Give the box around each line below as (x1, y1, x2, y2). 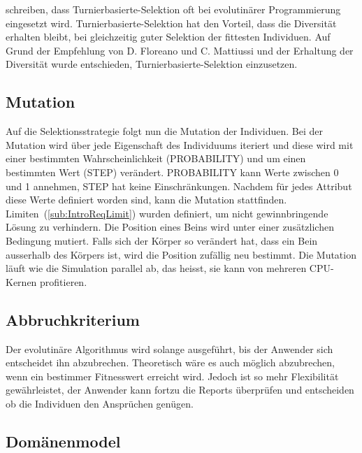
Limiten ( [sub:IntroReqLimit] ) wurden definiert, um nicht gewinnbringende (6, 206, 328, 220)
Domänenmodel (6, 430, 121, 452)
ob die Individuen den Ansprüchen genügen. (6, 396, 194, 410)
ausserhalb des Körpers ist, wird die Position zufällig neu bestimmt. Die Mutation (6, 247, 356, 261)
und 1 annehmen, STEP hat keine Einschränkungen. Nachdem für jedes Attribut (6, 178, 352, 193)
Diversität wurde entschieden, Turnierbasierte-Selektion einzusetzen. (6, 57, 298, 71)
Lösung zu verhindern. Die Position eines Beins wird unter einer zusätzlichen (6, 220, 334, 234)
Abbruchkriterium (6, 308, 140, 330)
